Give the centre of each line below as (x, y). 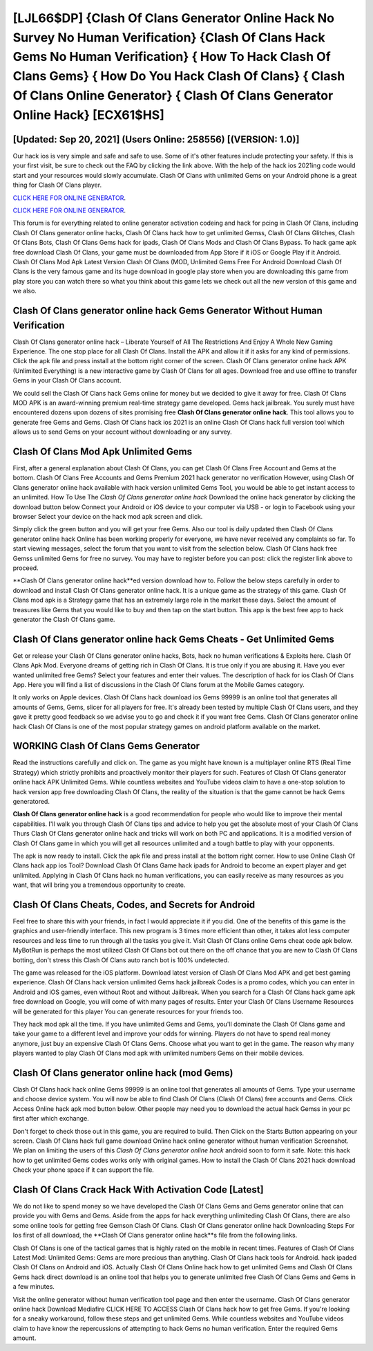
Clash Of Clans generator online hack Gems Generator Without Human (168, 310)
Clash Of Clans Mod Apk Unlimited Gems (103, 451)
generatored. (31, 802)
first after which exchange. (51, 1119)
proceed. (26, 568)
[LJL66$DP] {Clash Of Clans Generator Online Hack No (174, 18)
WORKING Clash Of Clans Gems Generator (106, 746)
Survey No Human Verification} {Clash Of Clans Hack (169, 37)
